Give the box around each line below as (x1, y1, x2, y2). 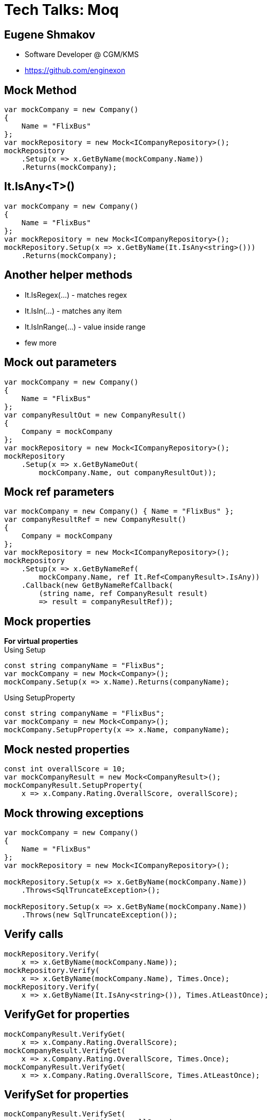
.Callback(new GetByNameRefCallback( (21, 581, 173, 590)
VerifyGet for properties (4, 1008, 130, 1021)
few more (25, 338, 57, 347)
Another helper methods (4, 268, 133, 282)
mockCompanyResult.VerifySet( (4, 1110, 126, 1118)
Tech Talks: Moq (4, 1, 119, 19)
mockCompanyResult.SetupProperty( (4, 781, 143, 790)
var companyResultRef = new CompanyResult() (4, 515, 187, 524)
